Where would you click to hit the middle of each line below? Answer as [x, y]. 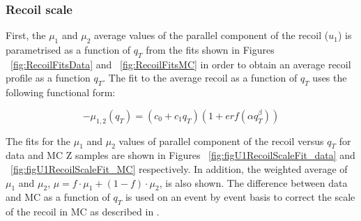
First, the [26, 35]
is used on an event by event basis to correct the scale [240, 197]
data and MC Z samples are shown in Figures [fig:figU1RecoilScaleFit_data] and [180, 155]
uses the [330, 78]
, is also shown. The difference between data [253, 182]
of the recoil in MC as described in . [83, 212]
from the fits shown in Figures [210, 50]
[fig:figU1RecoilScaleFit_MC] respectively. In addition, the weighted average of [179, 168]
